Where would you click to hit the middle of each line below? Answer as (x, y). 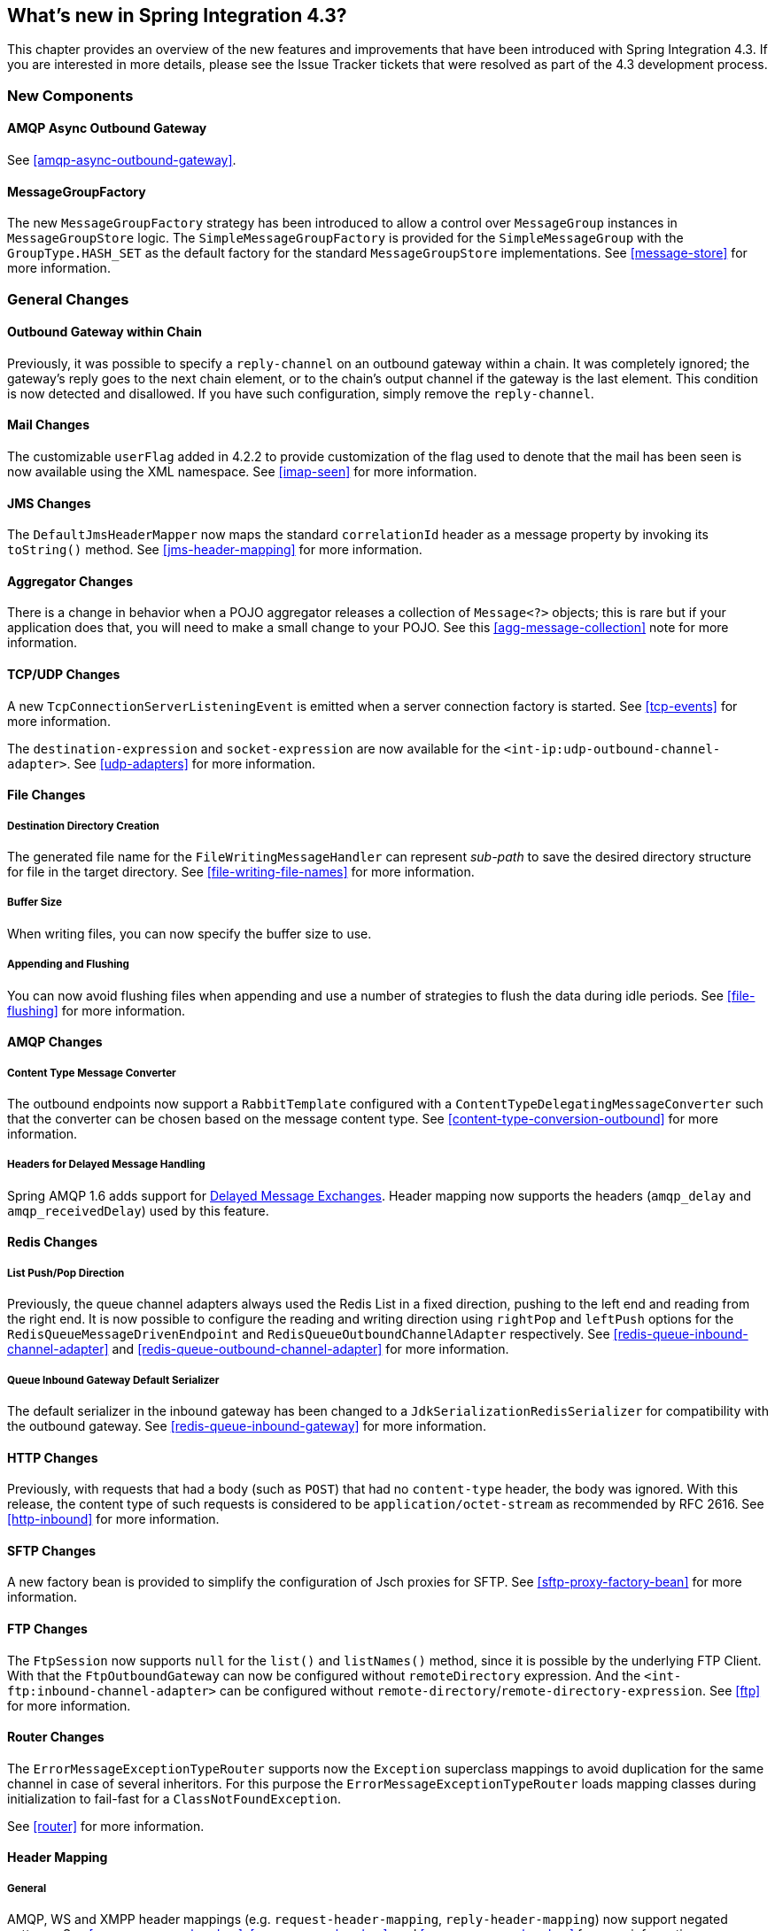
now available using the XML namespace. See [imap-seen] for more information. (242, 472)
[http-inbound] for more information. (113, 1519)
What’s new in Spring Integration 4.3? (177, 15)
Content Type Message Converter (92, 1073)
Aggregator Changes (70, 581)
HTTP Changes (53, 1457)
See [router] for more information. (106, 1826)
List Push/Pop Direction (66, 1273)
